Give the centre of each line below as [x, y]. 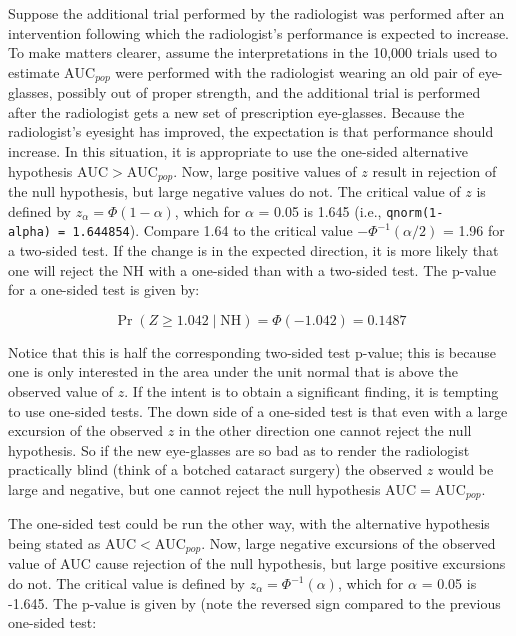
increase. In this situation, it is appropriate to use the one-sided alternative [238, 151]
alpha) [29, 232]
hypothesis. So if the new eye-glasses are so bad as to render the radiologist [239, 449]
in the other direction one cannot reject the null [325, 430]
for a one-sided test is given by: [104, 289]
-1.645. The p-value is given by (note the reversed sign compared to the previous [254, 602]
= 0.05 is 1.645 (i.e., [320, 210]
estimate [34, 71]
